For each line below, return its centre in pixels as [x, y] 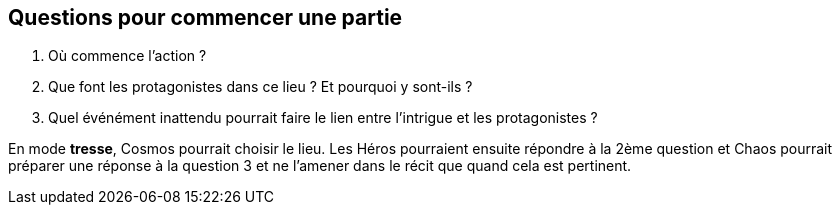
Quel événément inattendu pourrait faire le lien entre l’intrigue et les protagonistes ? [323, 118]
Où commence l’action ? [127, 56]
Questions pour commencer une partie [205, 17]
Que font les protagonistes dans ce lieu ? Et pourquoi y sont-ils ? [260, 87]
